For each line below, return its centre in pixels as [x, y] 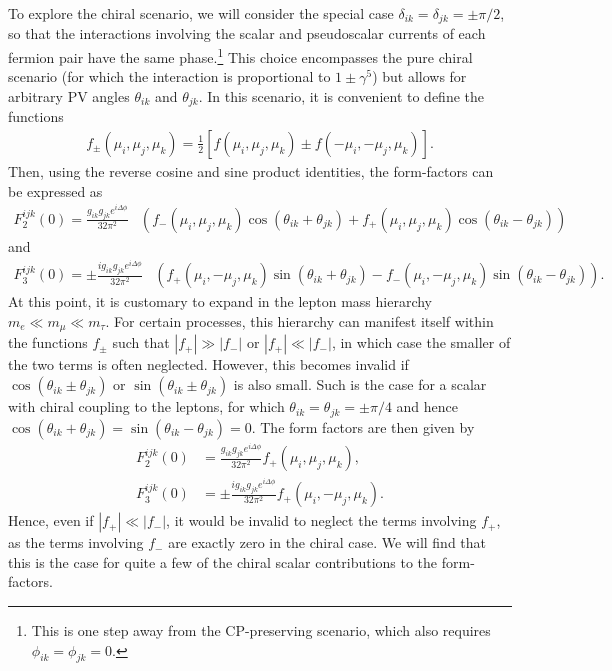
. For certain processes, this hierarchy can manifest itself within [299, 321]
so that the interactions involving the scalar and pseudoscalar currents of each [247, 33]
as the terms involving [76, 542]
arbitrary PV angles [69, 95]
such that [141, 342]
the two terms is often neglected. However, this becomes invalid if [208, 364]
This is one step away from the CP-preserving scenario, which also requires [261, 630]
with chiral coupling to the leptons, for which [146, 406]
